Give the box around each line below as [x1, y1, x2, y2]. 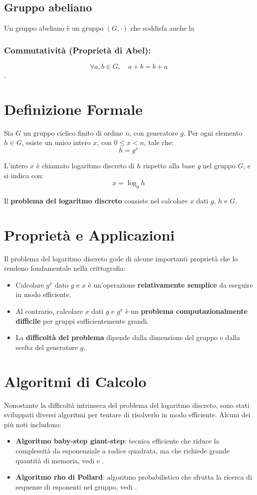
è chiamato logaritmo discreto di [36, 160, 135, 170]
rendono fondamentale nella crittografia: [4, 263, 126, 273]
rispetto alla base [143, 160, 195, 170]
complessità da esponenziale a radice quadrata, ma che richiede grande [15, 445, 230, 455]
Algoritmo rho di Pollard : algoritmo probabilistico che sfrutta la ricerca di [15, 472, 252, 482]
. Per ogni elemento [183, 127, 243, 138]
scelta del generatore [15, 342, 78, 352]
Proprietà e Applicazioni [4, 224, 175, 245]
